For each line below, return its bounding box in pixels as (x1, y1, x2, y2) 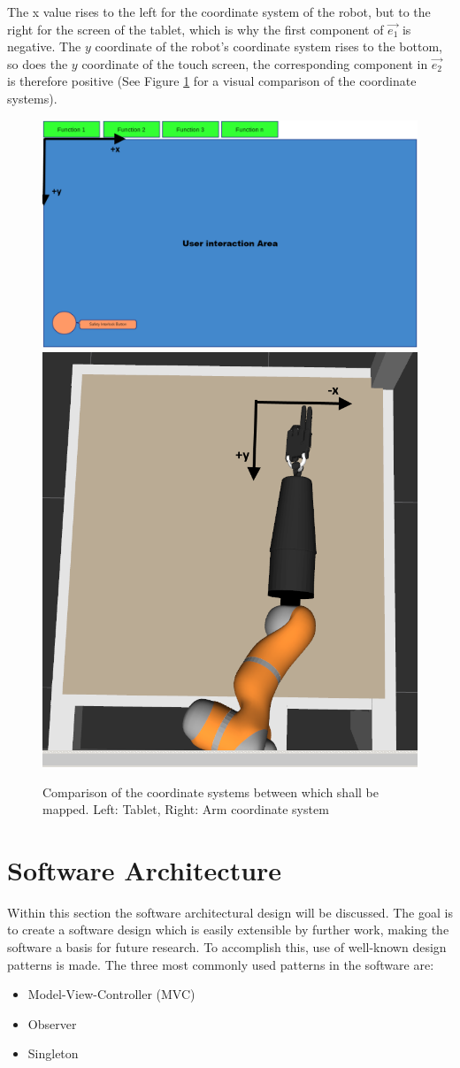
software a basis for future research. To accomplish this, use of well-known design (7, 938, 447, 956)
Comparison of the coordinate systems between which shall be (42, 782, 379, 801)
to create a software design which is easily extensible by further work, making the (7, 920, 449, 939)
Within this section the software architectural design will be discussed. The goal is (7, 903, 453, 921)
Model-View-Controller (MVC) (27, 985, 195, 1003)
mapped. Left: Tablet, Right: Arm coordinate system (42, 800, 329, 818)
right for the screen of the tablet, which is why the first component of (7, 19, 384, 38)
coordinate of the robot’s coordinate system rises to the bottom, (95, 37, 442, 56)
